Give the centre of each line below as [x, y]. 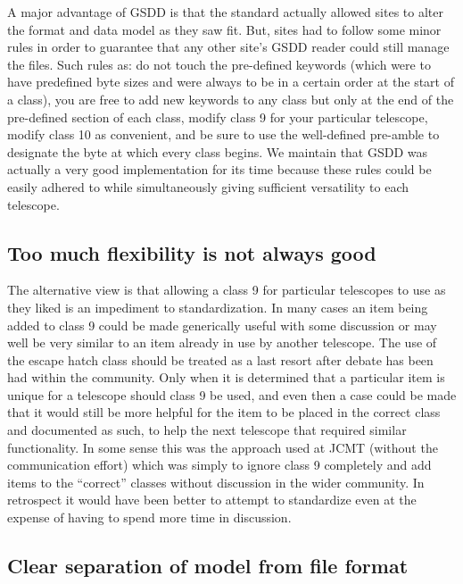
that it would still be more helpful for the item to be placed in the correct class [224, 412]
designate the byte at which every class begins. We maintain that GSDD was [218, 151]
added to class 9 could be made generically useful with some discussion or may [222, 325]
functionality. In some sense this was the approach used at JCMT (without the [223, 447]
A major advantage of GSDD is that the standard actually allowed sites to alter [225, 12]
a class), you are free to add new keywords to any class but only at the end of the [231, 99]
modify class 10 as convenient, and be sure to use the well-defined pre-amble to [223, 134]
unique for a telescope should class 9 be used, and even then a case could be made [232, 394]
